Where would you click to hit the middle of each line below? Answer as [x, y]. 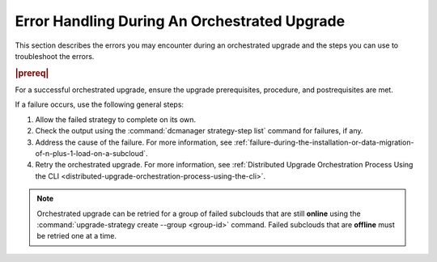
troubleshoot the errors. [55, 56]
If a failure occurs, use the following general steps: [100, 104]
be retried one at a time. [77, 236]
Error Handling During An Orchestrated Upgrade [180, 21]
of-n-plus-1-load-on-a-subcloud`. [92, 153]
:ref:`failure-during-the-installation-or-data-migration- [324, 142]
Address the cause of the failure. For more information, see [134, 142]
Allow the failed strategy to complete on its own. [116, 119]
